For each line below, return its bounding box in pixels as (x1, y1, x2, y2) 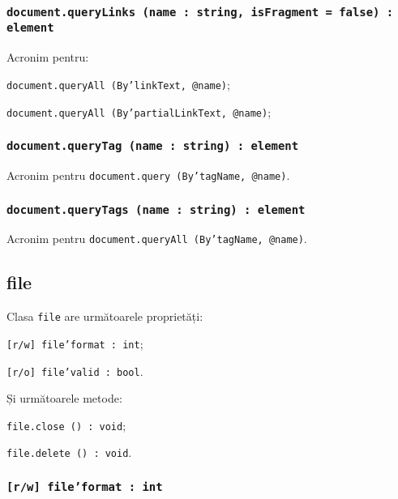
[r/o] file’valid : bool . (6, 362, 143, 379)
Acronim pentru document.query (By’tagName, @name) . (6, 166, 290, 183)
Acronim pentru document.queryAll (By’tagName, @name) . (6, 230, 307, 247)
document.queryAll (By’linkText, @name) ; (6, 75, 230, 92)
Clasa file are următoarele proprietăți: (6, 308, 203, 325)
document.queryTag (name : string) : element (6, 139, 299, 153)
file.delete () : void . (6, 444, 132, 461)
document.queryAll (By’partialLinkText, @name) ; (6, 103, 272, 120)
